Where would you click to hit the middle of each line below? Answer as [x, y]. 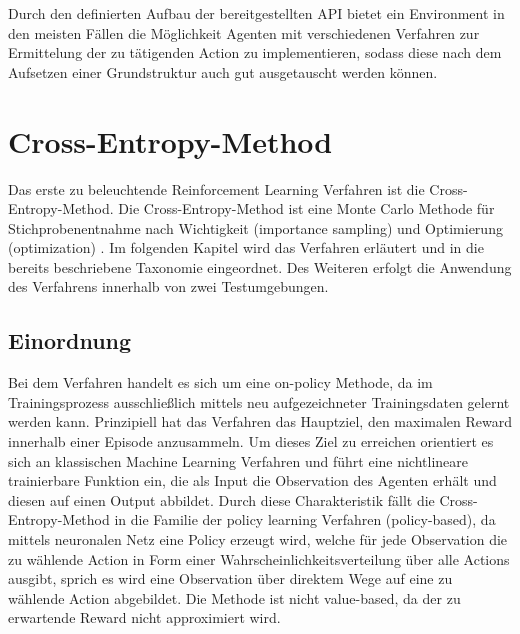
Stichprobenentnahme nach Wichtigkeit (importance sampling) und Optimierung [255, 227]
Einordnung [70, 340]
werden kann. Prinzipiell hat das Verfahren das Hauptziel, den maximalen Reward [260, 421]
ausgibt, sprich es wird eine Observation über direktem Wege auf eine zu [230, 578]
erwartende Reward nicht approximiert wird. [144, 617]
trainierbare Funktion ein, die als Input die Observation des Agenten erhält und [252, 480]
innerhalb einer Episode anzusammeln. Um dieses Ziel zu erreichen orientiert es [251, 441]
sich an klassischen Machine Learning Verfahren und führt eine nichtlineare [238, 460]
